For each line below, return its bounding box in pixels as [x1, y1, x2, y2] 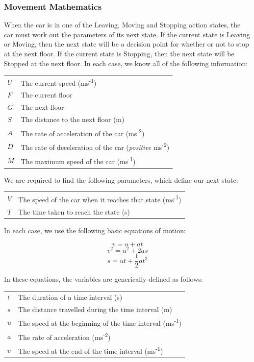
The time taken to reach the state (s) [18, 206, 130, 217]
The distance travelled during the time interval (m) [18, 304, 173, 314]
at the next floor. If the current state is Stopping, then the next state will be [4, 48, 234, 58]
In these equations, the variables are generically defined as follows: [4, 274, 203, 284]
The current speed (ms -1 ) [21, 76, 97, 88]
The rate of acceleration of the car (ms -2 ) [21, 126, 145, 138]
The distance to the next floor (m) [21, 114, 125, 124]
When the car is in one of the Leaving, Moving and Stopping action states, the [4, 20, 241, 30]
